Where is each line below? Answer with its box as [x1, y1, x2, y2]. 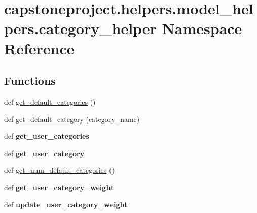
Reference [4, 38, 75, 58]
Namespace [162, 18, 242, 39]
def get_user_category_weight [4, 181, 114, 192]
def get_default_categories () [4, 96, 96, 107]
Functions [4, 73, 56, 88]
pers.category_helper [4, 18, 157, 39]
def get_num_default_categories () [4, 165, 115, 175]
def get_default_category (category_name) [4, 113, 140, 124]
